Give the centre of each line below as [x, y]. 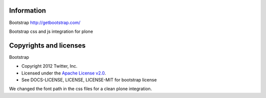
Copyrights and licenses [47, 45]
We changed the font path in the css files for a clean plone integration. [81, 89]
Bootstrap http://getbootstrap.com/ [45, 23]
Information [28, 11]
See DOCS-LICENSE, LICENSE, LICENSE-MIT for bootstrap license [89, 80]
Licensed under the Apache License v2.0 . [64, 73]
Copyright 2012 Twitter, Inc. [50, 66]
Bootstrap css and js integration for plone [51, 31]
